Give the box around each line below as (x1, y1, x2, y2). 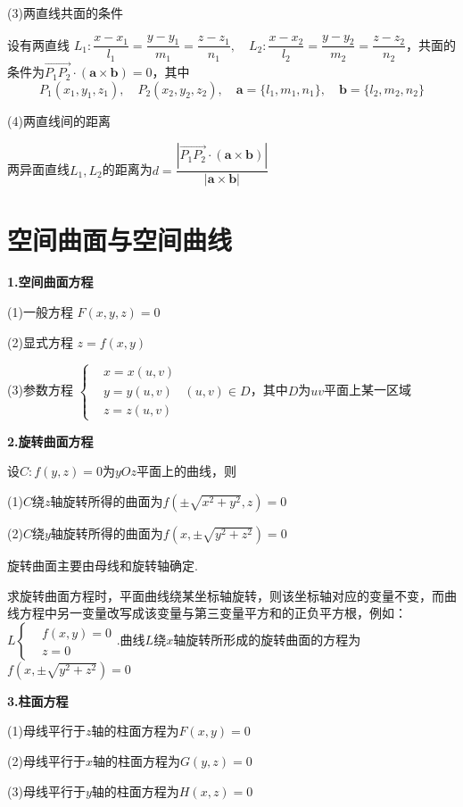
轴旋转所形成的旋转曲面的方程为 (173, 629, 361, 648)
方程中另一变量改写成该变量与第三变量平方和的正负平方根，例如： (19, 603, 407, 622)
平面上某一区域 (324, 380, 412, 399)
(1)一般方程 (7, 303, 73, 321)
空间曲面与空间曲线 (7, 220, 233, 257)
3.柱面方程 (7, 691, 69, 710)
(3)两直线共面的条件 (7, 4, 123, 21)
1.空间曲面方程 (7, 272, 94, 291)
